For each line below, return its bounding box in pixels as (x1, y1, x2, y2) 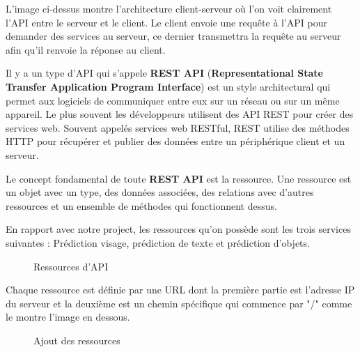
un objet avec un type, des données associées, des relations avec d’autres (6, 185, 314, 199)
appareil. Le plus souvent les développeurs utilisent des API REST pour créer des (6, 107, 354, 121)
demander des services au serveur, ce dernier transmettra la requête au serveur (6, 29, 341, 43)
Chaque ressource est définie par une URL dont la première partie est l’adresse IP (6, 282, 355, 297)
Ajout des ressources (33, 332, 120, 347)
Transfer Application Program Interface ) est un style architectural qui (6, 79, 331, 93)
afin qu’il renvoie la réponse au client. (6, 42, 166, 56)
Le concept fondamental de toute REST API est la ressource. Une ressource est (6, 171, 352, 185)
